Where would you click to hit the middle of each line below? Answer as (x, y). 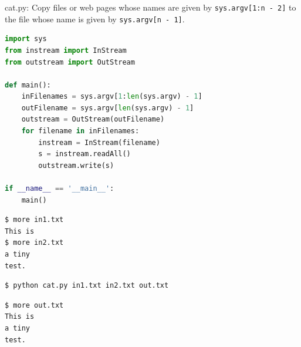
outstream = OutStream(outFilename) (93, 119)
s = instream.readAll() (84, 154)
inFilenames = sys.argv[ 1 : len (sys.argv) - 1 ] (112, 97)
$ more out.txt (34, 305)
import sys (26, 39)
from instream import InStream (66, 50)
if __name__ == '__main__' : (60, 189)
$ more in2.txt (34, 243)
